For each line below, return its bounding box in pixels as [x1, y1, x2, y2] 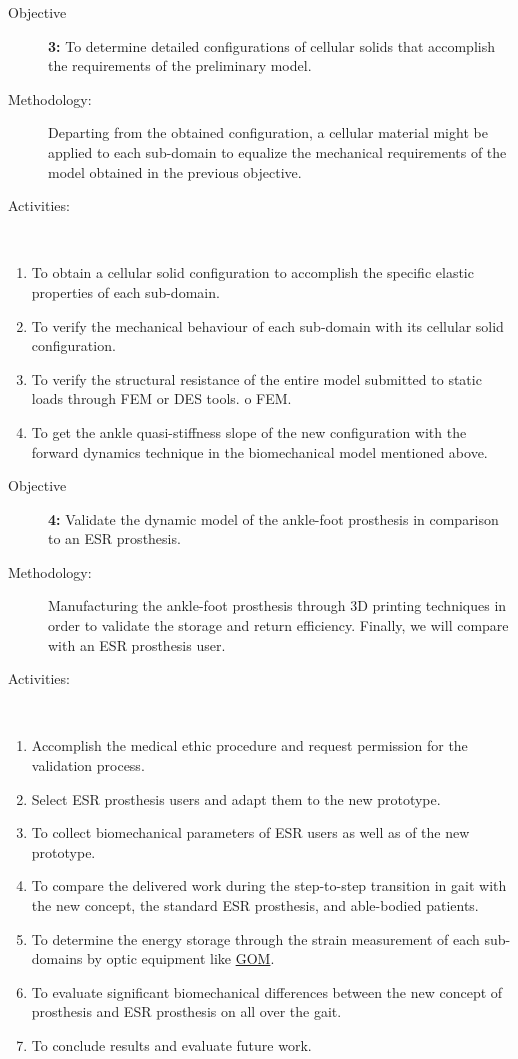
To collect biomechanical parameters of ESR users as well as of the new [31, 822, 470, 843]
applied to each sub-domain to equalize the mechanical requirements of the [48, 141, 507, 162]
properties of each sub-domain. [31, 281, 220, 302]
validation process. [31, 755, 145, 776]
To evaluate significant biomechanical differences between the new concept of [31, 981, 503, 1002]
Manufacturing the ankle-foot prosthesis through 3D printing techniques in [48, 595, 507, 616]
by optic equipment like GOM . [87, 948, 275, 969]
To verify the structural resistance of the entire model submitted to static [31, 368, 482, 389]
